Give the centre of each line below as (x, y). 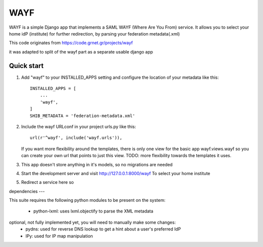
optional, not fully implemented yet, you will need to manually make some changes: (93, 222)
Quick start (26, 66)
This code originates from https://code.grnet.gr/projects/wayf (71, 43)
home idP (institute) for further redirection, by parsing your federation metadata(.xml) (94, 34)
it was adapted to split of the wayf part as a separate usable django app (81, 52)
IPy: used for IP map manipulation (59, 236)
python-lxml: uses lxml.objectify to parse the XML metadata (93, 211)
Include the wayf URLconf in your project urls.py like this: (79, 126)
